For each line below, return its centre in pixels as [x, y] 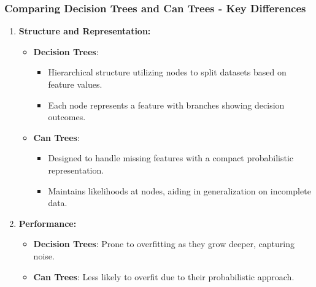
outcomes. [67, 117]
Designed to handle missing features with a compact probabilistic [171, 158]
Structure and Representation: [85, 31]
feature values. [75, 84]
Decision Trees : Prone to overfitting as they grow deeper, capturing [164, 244]
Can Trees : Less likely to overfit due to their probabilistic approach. [164, 276]
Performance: [48, 223]
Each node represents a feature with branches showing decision [166, 105]
